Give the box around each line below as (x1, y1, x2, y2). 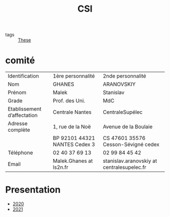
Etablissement (8, 105, 41, 113)
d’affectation (8, 112, 38, 119)
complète (8, 126, 30, 133)
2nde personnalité (103, 73, 147, 80)
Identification (8, 73, 39, 80)
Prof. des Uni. (53, 97, 86, 104)
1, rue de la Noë (53, 123, 91, 130)
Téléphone (8, 149, 33, 156)
